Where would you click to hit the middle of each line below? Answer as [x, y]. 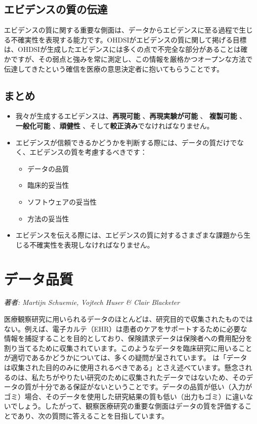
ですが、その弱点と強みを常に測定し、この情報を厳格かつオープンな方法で [131, 59]
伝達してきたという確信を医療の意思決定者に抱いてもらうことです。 [114, 68]
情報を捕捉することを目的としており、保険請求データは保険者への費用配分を [128, 338]
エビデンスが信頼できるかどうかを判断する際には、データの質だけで [126, 142]
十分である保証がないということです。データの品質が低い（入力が [145, 387]
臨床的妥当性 [48, 185]
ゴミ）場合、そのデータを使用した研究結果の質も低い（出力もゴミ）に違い [125, 396]
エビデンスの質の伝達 [56, 9]
